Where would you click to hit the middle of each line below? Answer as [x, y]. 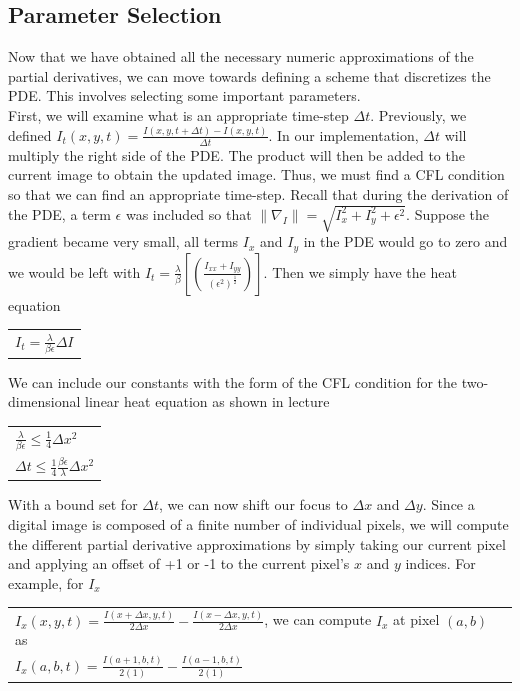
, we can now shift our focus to [253, 504]
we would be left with [74, 271]
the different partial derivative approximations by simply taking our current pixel [257, 543]
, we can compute [318, 619]
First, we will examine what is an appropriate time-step [178, 114]
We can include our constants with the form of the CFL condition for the [233, 381]
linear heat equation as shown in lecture [207, 401]
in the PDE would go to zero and [405, 241]
